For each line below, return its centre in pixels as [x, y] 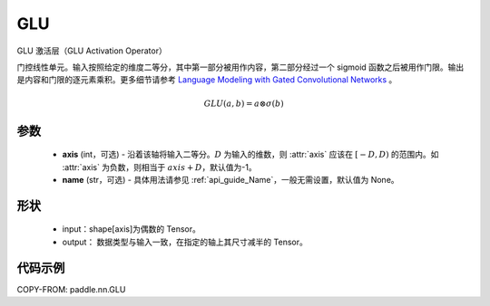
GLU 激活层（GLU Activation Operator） [92, 51]
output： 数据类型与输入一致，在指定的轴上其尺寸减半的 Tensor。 [185, 242]
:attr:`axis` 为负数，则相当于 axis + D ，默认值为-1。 [160, 167]
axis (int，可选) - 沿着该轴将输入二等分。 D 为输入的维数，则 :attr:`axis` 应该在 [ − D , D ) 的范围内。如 [250, 155]
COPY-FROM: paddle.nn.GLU [71, 289]
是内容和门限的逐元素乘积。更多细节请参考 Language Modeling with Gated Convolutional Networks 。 [207, 80]
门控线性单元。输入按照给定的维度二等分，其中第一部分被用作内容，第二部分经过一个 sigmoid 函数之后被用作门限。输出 [240, 67]
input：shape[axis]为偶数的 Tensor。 [132, 229]
